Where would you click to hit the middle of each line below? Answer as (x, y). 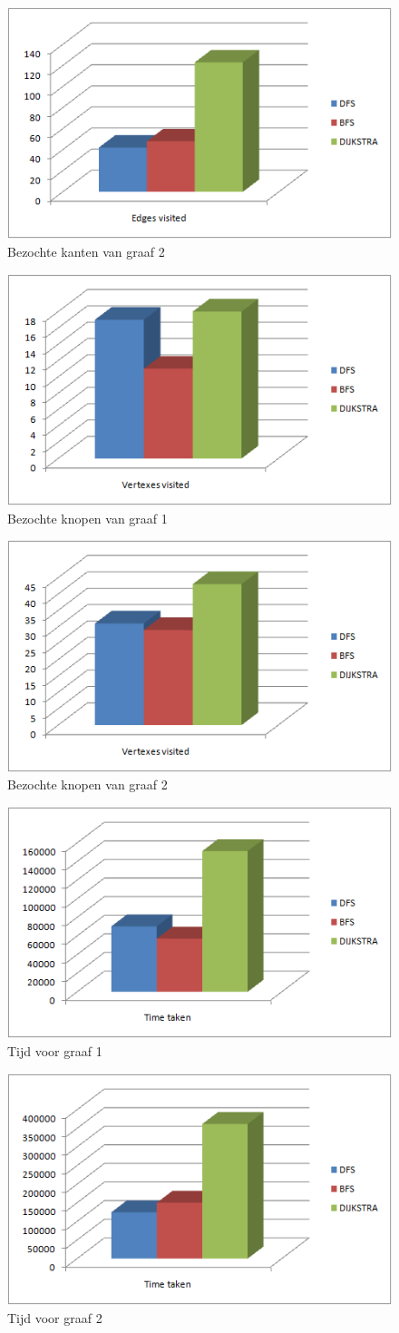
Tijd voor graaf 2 (55, 1317)
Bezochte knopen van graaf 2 (88, 784)
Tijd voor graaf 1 (55, 1050)
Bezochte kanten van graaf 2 (86, 252)
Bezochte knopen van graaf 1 (88, 518)
